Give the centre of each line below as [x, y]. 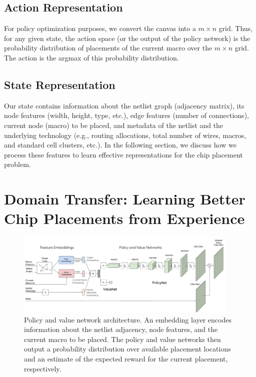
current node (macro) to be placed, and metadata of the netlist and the [114, 125]
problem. [17, 164]
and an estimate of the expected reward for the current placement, [126, 359]
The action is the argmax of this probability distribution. [91, 57]
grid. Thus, [235, 28]
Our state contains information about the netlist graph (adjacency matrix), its [124, 105]
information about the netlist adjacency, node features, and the [121, 329]
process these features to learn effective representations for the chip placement [123, 154]
